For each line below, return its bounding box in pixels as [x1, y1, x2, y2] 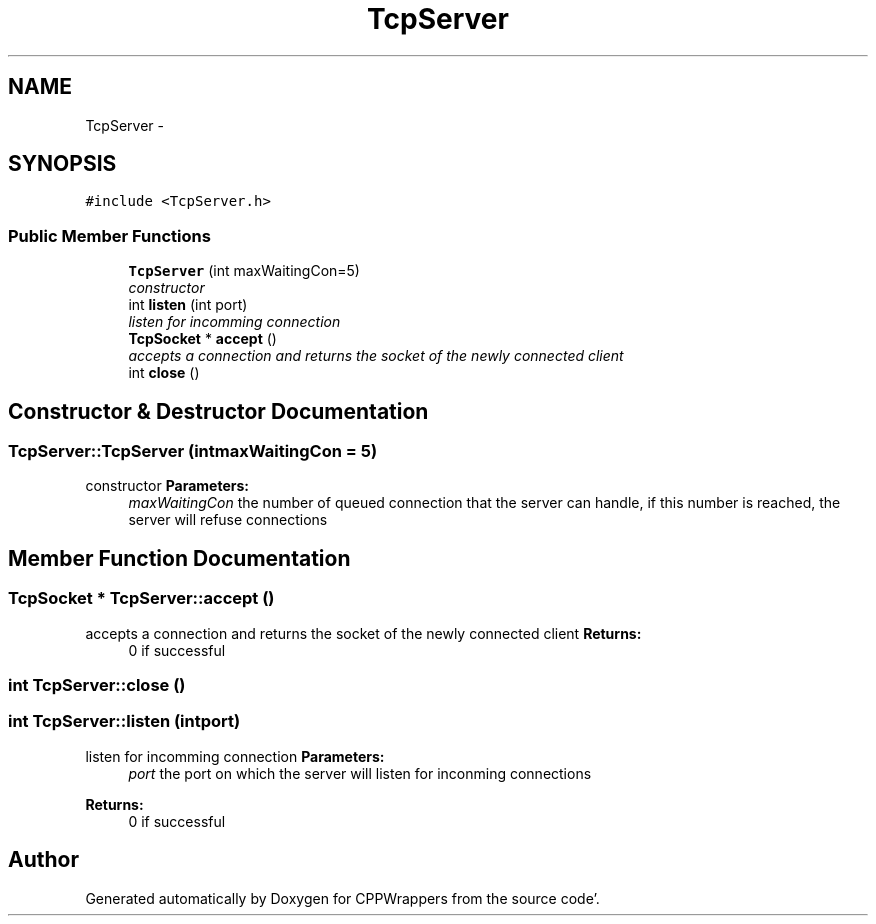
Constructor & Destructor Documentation [8, 398, 429, 424]
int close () [128, 364, 200, 382]
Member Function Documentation [8, 545, 351, 571]
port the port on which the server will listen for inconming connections [128, 764, 592, 782]
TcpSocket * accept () [128, 330, 277, 348]
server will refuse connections [128, 511, 328, 529]
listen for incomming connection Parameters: [85, 747, 385, 765]
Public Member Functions [8, 225, 211, 246]
